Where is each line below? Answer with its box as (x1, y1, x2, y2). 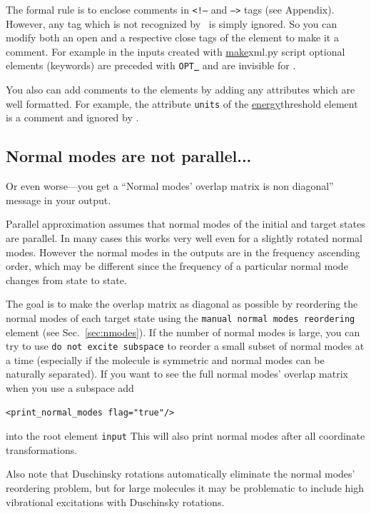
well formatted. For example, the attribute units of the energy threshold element (6, 96, 358, 111)
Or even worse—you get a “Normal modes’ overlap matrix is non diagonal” (6, 178, 334, 193)
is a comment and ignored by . (6, 110, 139, 125)
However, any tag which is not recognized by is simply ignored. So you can (6, 16, 337, 31)
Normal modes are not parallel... (6, 145, 252, 167)
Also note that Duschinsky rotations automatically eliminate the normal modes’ (6, 466, 355, 481)
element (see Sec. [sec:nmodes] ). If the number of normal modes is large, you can (6, 324, 360, 339)
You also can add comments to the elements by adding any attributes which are (6, 82, 355, 97)
